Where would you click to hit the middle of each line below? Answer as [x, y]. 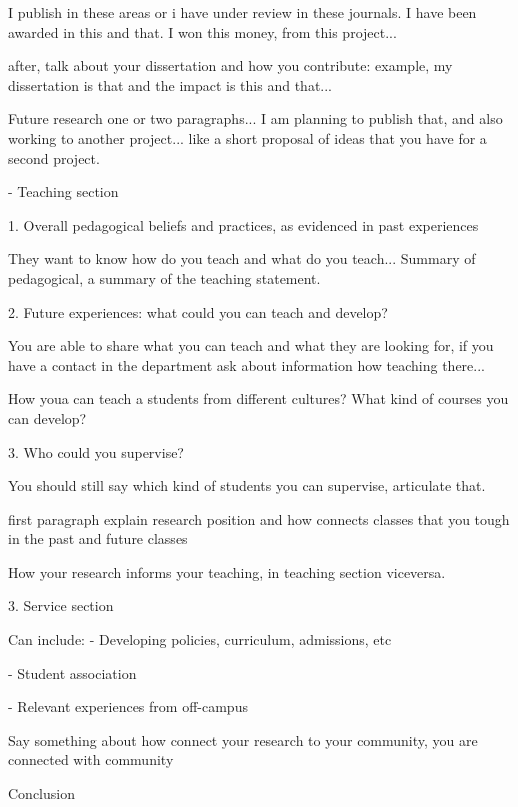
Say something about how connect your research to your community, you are [243, 739]
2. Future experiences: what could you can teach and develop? [198, 311]
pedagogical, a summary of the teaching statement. [164, 277]
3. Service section [61, 605]
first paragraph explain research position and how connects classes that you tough [259, 518]
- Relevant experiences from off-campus [128, 706]
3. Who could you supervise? [96, 451]
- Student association [72, 672]
